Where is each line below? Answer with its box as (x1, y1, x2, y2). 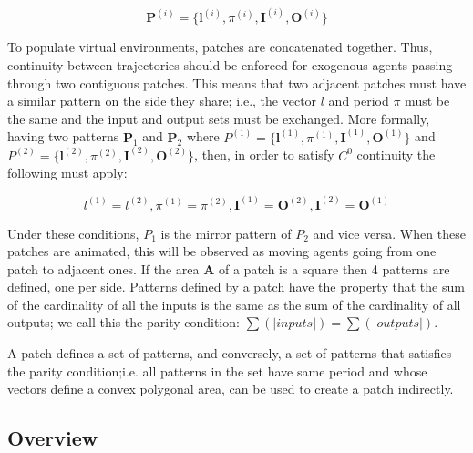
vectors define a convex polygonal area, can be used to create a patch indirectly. (7, 379, 454, 398)
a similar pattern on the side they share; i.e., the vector (7, 91, 317, 110)
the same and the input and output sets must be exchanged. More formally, (7, 108, 430, 128)
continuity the (356, 145, 436, 164)
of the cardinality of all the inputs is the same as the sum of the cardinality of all (7, 294, 461, 314)
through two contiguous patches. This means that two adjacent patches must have (7, 73, 467, 92)
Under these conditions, (7, 223, 139, 242)
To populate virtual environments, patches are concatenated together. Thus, (7, 37, 433, 57)
